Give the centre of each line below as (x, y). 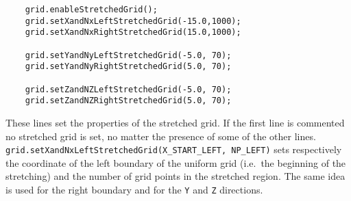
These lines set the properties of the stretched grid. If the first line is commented (175, 122)
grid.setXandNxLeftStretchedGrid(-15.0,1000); (133, 21)
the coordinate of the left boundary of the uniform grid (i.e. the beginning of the (176, 162)
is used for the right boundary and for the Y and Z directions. (134, 189)
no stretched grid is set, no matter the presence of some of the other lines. (161, 136)
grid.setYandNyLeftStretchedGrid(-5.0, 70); (128, 55)
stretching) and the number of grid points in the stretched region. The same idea (175, 176)
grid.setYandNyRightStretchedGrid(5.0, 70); (128, 67)
